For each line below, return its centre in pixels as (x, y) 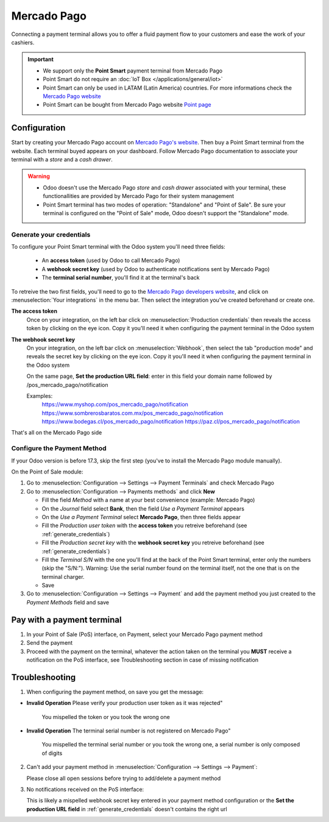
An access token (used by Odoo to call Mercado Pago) (111, 260)
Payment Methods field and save (68, 602)
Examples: (40, 395)
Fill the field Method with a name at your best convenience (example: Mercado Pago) (148, 500)
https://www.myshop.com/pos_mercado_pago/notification (115, 405)
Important (41, 59)
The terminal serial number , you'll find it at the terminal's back (121, 278)
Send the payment (50, 643)
